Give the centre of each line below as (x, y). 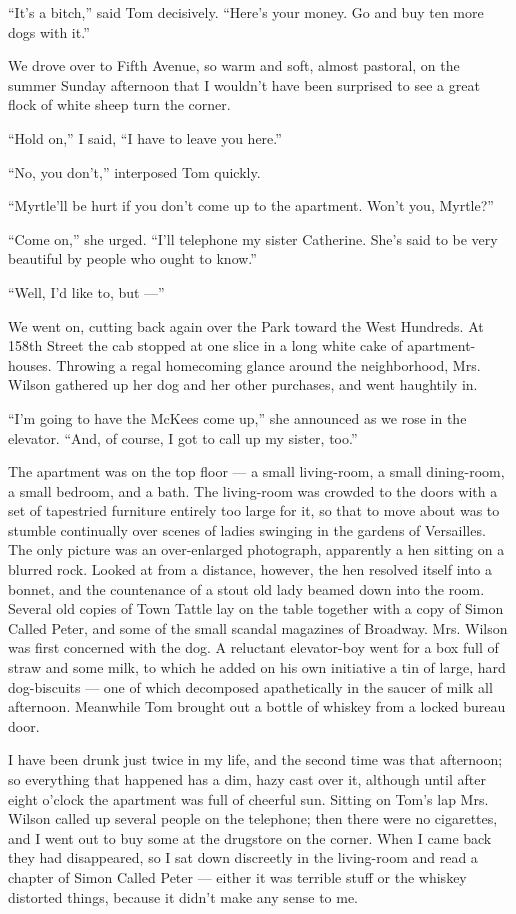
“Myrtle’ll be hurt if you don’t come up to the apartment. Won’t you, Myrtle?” (251, 205)
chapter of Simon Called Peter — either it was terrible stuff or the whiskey (237, 876)
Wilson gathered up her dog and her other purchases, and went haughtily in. (243, 384)
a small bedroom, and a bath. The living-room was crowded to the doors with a (253, 490)
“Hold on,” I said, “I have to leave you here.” (145, 137)
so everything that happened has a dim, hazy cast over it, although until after (247, 779)
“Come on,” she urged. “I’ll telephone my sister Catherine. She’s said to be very (253, 238)
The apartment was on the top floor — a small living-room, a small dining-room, (256, 471)
